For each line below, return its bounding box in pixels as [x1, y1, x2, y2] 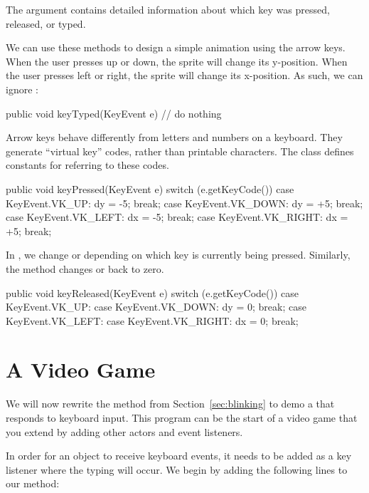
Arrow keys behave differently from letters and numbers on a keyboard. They [6, 130, 343, 145]
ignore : [6, 81, 38, 96]
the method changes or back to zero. [6, 261, 164, 276]
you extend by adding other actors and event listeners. [6, 424, 243, 439]
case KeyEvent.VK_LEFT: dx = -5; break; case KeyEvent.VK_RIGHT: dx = [6, 209, 348, 224]
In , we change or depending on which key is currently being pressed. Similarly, [6, 247, 351, 262]
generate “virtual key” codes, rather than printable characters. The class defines [6, 143, 354, 158]
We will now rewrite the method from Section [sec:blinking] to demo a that [6, 396, 335, 411]
